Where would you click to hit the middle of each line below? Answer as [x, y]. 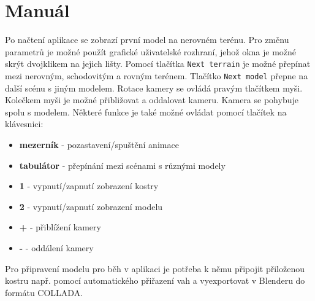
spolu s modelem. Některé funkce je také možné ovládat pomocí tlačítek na [146, 111]
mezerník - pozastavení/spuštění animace [99, 144]
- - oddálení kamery [56, 247]
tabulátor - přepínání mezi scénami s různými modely [122, 165]
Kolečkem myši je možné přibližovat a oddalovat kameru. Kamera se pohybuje [152, 100]
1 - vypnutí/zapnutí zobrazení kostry [89, 186]
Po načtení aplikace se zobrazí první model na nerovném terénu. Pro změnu [147, 40]
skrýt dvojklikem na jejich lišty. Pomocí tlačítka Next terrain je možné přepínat [158, 64]
